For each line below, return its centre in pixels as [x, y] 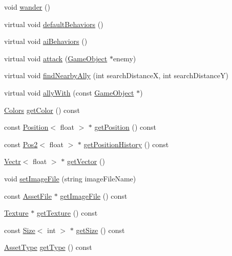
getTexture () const [67, 213]
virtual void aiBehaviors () [46, 41]
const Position [26, 127]
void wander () [27, 7]
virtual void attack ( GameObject [56, 58]
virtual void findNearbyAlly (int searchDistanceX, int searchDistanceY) [117, 75]
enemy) [124, 58]
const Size [20, 230]
